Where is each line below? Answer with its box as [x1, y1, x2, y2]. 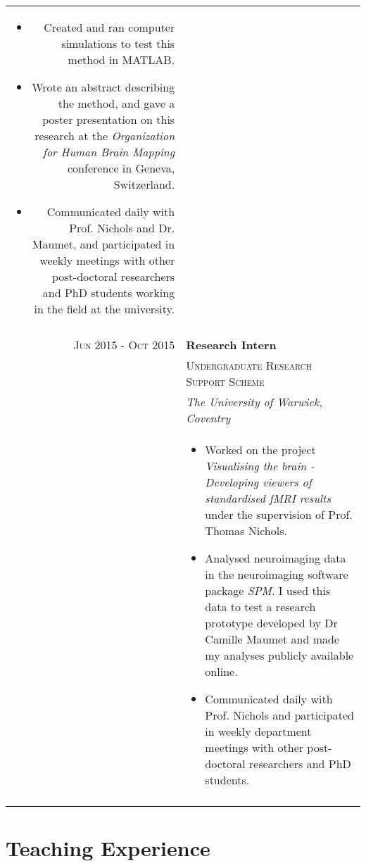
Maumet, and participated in [32, 236, 175, 252]
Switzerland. [113, 176, 175, 192]
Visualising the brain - [205, 458, 315, 474]
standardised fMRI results [205, 490, 331, 506]
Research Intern [186, 337, 277, 353]
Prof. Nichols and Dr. [69, 220, 175, 236]
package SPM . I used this [205, 582, 331, 598]
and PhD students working [42, 284, 175, 301]
